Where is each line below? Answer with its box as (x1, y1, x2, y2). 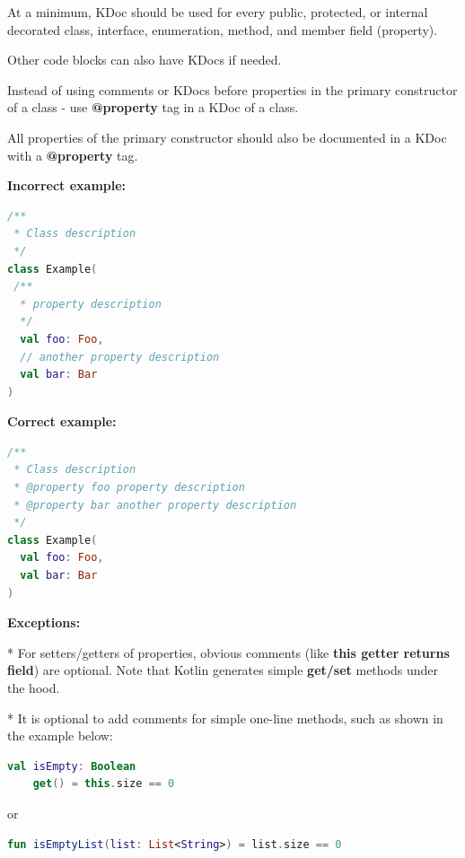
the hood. (7, 679, 60, 696)
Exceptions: (7, 613, 81, 632)
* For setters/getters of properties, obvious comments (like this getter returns (7, 643, 450, 661)
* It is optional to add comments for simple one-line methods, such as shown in (7, 708, 443, 727)
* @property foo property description (13, 481, 245, 495)
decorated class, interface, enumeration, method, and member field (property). (7, 20, 438, 39)
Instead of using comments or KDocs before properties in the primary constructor (7, 80, 458, 99)
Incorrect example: (7, 176, 127, 195)
